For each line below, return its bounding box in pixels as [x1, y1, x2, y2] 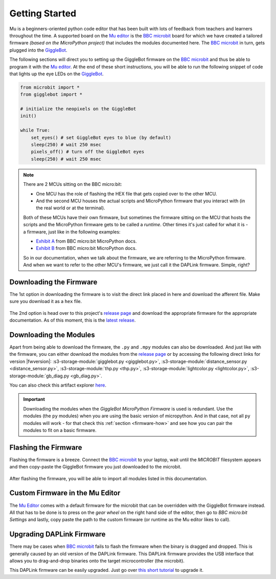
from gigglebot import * [20, 92, 83, 97]
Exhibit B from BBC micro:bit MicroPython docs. [36, 245, 137, 251]
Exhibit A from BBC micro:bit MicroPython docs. [36, 238, 137, 244]
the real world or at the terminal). [36, 205, 105, 211]
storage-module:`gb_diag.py [9, 373, 70, 379]
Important [23, 396, 45, 402]
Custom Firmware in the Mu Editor [9, 489, 121, 498]
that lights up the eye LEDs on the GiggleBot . [9, 71, 104, 77]
